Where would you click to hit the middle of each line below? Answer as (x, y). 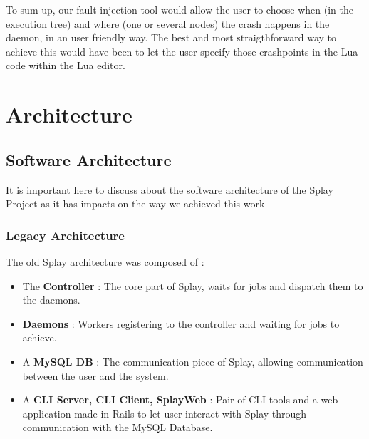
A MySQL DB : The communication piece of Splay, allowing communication (193, 361)
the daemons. (51, 300)
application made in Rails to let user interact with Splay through (165, 413)
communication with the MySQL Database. (118, 427)
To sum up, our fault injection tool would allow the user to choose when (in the (180, 9)
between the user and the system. (95, 375)
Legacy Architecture (65, 235)
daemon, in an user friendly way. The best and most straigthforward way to (171, 37)
